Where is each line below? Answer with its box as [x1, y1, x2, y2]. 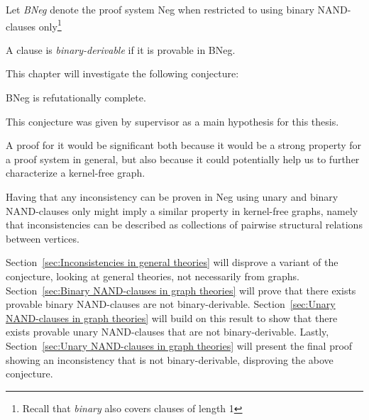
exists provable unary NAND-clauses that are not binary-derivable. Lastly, [6, 324, 329, 339]
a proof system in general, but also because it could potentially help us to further [6, 151, 360, 166]
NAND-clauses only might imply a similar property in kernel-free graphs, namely [6, 203, 358, 218]
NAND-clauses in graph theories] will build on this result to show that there [6, 310, 338, 325]
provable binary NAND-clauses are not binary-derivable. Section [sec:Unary [6, 297, 336, 311]
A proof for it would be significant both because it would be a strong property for [6, 138, 362, 153]
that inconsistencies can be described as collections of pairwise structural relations [6, 217, 363, 232]
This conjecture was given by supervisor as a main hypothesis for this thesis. [6, 114, 339, 128]
